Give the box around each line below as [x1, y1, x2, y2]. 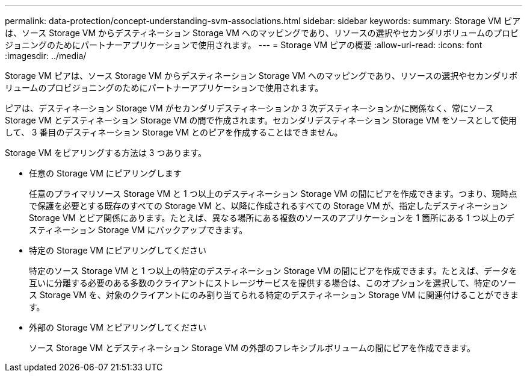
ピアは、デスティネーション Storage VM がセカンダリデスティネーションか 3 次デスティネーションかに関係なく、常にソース [5, 103, 494, 113]
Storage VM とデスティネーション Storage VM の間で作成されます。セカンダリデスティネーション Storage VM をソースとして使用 [5, 115, 517, 125]
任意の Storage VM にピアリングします [29, 168, 182, 178]
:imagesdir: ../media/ [5, 51, 87, 61]
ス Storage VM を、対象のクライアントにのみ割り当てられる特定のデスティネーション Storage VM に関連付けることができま [29, 290, 519, 300]
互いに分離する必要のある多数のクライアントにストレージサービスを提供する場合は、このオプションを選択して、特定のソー [29, 278, 517, 288]
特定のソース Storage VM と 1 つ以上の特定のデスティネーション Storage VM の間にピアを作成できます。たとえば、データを [29, 266, 517, 276]
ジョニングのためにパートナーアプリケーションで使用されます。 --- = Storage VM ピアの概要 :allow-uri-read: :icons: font [5, 40, 482, 50]
